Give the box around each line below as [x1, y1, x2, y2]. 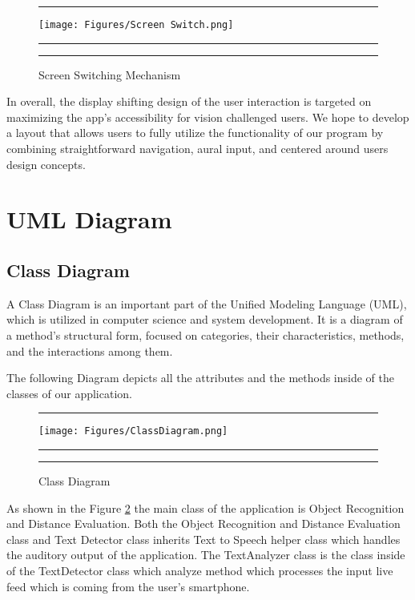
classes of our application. [6, 385, 132, 401]
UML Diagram [6, 203, 172, 236]
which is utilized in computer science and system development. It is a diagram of [6, 311, 403, 328]
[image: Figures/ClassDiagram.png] [38, 425, 228, 437]
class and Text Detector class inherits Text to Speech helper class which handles [6, 530, 401, 547]
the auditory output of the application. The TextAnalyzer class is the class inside [6, 546, 405, 563]
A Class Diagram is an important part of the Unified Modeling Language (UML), [6, 295, 407, 312]
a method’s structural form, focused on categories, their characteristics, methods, [6, 326, 405, 343]
